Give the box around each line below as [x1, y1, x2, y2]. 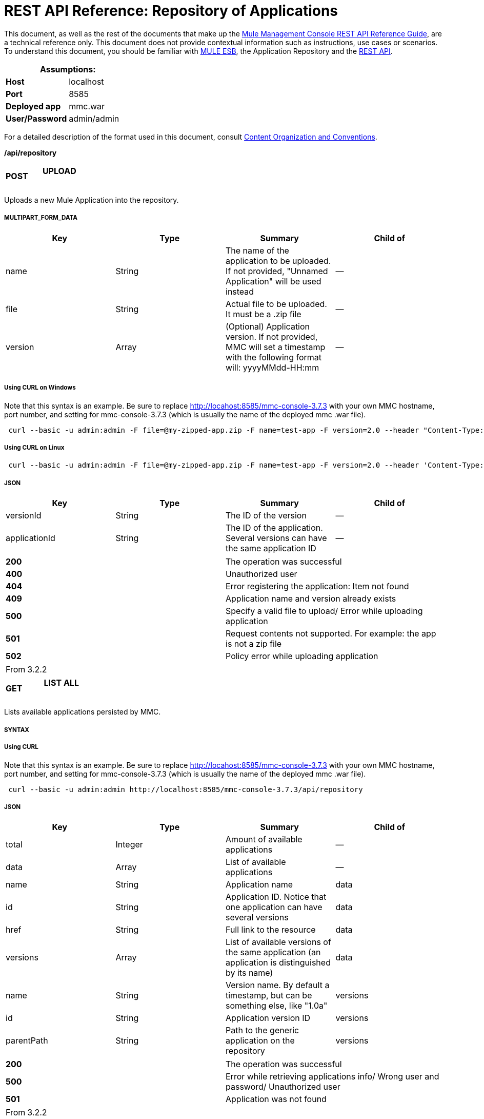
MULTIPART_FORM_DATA [4, 214, 77, 222]
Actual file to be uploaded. [226, 298, 327, 309]
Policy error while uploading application [226, 651, 378, 662]
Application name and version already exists [226, 593, 396, 604]
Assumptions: [39, 64, 96, 74]
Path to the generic [226, 1025, 299, 1036]
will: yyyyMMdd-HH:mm [226, 362, 319, 373]
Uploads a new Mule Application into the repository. [4, 196, 179, 205]
